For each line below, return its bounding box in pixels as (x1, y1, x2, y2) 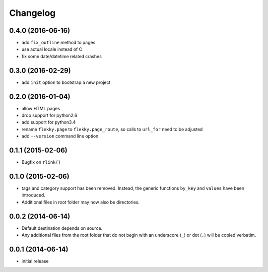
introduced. (21, 192, 46, 198)
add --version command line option (21, 133, 99, 139)
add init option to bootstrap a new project (21, 79, 111, 85)
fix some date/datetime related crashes (21, 53, 102, 59)
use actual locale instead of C (21, 46, 82, 52)
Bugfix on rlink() (21, 159, 61, 165)
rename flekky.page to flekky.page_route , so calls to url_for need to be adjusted (21, 126, 203, 132)
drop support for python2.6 (21, 112, 77, 119)
